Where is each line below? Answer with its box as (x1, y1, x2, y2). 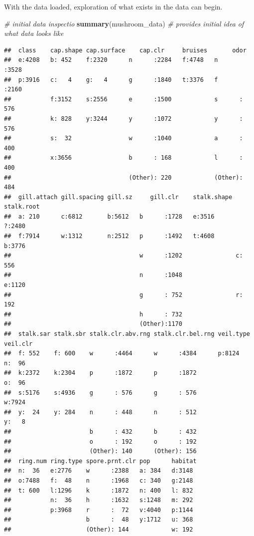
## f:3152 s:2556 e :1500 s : (4, 95, 243, 103)
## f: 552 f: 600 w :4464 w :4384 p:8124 (4, 350, 240, 357)
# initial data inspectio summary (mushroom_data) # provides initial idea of (4, 18, 244, 28)
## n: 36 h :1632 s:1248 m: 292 (4, 497, 193, 504)
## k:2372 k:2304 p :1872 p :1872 (4, 369, 197, 377)
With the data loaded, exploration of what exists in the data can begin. (4, 1, 223, 11)
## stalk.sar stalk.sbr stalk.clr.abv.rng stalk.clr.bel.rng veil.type (4, 330, 250, 337)
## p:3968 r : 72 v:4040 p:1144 (4, 506, 193, 514)
